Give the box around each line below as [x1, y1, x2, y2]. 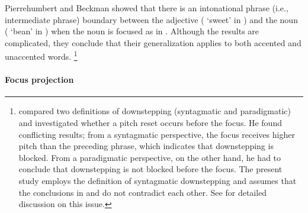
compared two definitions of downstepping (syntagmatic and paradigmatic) [18, 105, 291, 117]
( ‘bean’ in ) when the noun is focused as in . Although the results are [5, 25, 259, 37]
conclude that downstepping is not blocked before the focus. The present [18, 163, 283, 175]
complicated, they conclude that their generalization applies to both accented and [5, 36, 301, 49]
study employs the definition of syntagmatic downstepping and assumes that [18, 174, 297, 186]
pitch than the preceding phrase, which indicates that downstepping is [18, 140, 274, 152]
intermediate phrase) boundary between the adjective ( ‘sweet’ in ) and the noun [5, 13, 298, 25]
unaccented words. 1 [5, 49, 78, 63]
